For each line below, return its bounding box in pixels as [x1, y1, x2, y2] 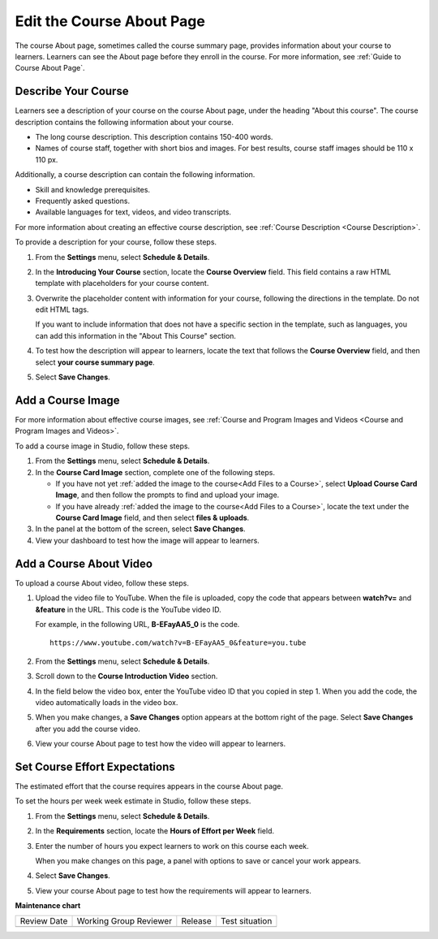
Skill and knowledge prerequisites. [35, 184, 150, 194]
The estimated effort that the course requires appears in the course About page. [15, 781, 284, 791]
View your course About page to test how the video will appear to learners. [35, 739, 286, 749]
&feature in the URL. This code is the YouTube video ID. [35, 604, 222, 614]
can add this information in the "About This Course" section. [35, 331, 237, 340]
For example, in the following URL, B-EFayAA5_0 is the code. [35, 619, 240, 629]
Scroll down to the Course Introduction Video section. [35, 671, 218, 682]
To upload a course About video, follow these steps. [15, 578, 190, 588]
